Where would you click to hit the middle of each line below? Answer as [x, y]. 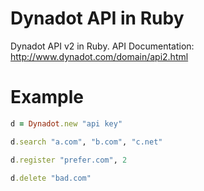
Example [47, 97]
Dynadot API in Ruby [97, 18]
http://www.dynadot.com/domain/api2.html [99, 56]
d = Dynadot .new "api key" [66, 123]
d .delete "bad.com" [51, 178]
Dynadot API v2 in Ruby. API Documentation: [102, 46]
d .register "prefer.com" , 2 [69, 160]
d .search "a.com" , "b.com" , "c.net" [86, 142]
